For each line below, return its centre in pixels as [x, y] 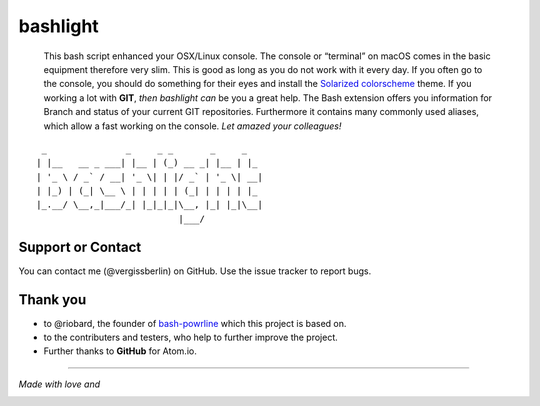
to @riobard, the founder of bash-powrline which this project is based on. [195, 323]
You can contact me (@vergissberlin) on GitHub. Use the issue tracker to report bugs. [195, 271]
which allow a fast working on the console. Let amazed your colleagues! [192, 126]
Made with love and [59, 384]
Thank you [52, 299]
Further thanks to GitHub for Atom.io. [120, 351]
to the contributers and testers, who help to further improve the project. [191, 337]
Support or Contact [80, 246]
